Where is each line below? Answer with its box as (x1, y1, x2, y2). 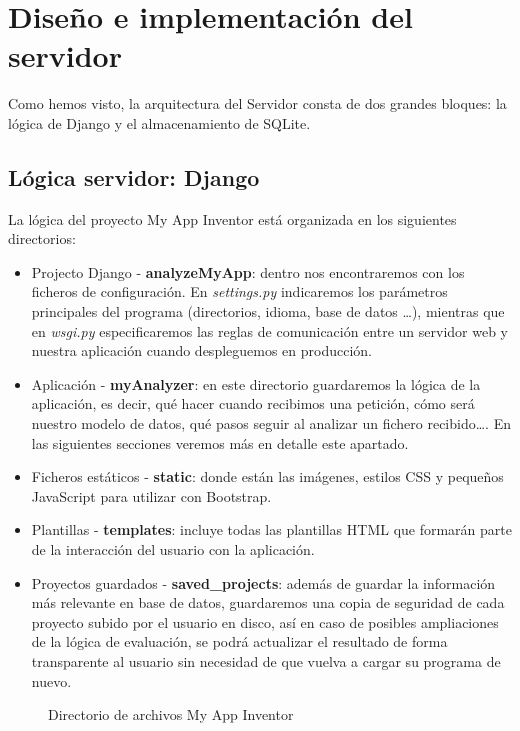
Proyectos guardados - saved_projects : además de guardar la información (31, 572, 496, 593)
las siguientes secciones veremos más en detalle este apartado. (31, 432, 409, 453)
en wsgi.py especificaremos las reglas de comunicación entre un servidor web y (31, 320, 509, 341)
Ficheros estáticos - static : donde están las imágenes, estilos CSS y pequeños (31, 466, 504, 487)
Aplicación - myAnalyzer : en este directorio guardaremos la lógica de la (31, 373, 481, 394)
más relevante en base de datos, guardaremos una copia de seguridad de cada (31, 592, 505, 613)
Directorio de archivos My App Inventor (48, 704, 294, 725)
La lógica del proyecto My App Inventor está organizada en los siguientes (8, 208, 457, 229)
